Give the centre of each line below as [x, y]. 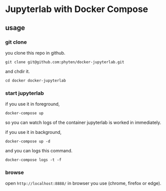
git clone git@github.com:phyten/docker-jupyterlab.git [65, 62]
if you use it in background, [33, 132]
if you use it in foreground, [33, 104]
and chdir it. [18, 71]
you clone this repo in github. [35, 53]
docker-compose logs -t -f [33, 160]
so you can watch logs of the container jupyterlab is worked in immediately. [83, 123]
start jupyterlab [25, 93]
